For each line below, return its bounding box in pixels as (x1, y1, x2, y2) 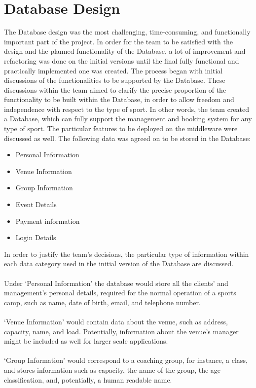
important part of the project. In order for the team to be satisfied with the (4, 36, 233, 46)
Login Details (15, 232, 56, 243)
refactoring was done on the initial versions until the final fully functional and (4, 55, 239, 66)
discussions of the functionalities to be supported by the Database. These (4, 75, 225, 85)
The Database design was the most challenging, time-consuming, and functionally (4, 27, 251, 37)
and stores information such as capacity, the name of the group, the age (4, 364, 221, 375)
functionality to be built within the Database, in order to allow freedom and (4, 94, 234, 105)
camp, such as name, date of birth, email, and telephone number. (4, 297, 201, 307)
